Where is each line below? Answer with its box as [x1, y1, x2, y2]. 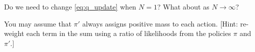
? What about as [157, 1, 209, 11]
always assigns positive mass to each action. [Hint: [82, 18, 238, 28]
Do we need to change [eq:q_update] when [4, 1, 137, 11]
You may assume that [4, 18, 72, 28]
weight [4, 28, 24, 38]
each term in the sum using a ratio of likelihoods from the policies [26, 28, 231, 38]
